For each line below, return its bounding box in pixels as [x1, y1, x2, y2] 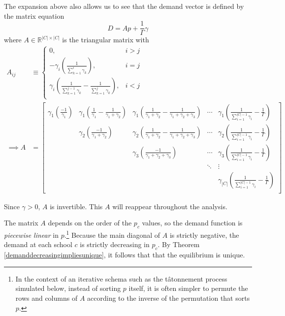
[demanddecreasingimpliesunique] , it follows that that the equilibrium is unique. [4, 250, 245, 260]
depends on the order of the [48, 218, 132, 228]
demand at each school [4, 239, 72, 250]
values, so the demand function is [142, 218, 243, 228]
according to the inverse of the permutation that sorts [87, 292, 250, 303]
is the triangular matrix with [62, 34, 149, 45]
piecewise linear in [4, 229, 59, 240]
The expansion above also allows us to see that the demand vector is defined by [4, 1, 244, 11]
